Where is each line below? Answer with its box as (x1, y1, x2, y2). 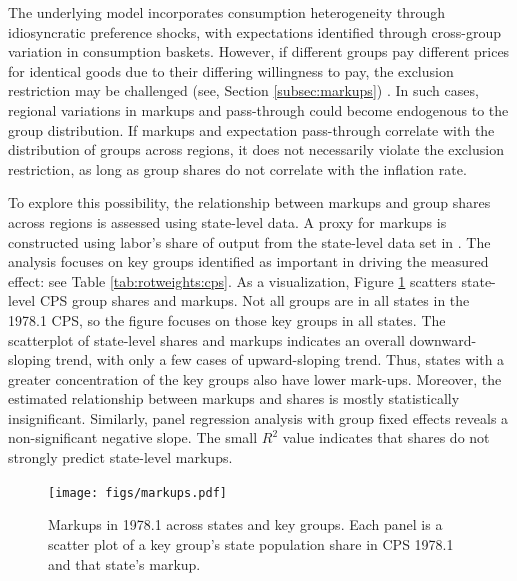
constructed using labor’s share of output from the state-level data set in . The (8, 231, 491, 252)
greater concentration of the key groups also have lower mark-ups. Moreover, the (8, 368, 502, 389)
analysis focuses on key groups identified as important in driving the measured (8, 251, 489, 272)
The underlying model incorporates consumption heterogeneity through (8, 2, 446, 22)
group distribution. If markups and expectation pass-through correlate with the (8, 119, 495, 140)
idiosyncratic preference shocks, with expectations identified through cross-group (8, 21, 502, 42)
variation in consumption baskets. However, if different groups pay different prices (8, 41, 510, 62)
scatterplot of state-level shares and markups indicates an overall (8, 329, 405, 350)
